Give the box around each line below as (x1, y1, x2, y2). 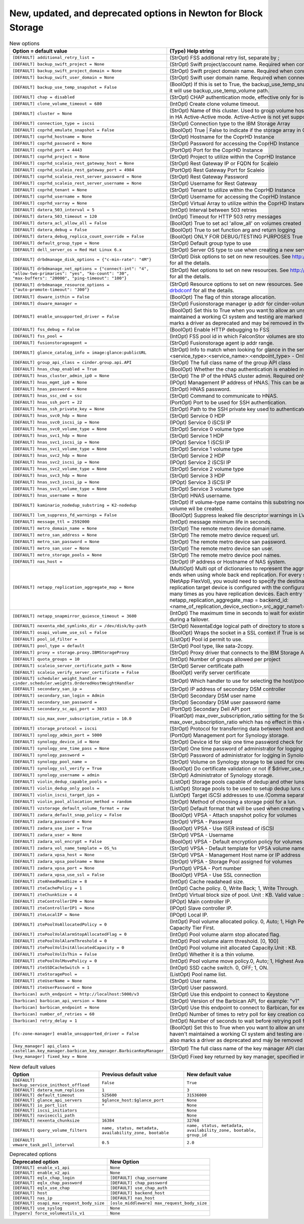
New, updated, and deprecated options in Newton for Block (9, 8, 263, 19)
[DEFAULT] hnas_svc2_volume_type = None (12, 466, 107, 472)
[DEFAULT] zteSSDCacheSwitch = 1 (12, 965, 90, 970)
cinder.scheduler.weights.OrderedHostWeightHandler (12, 680, 134, 686)
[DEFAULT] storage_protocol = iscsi (12, 726, 97, 732)
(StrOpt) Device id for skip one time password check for (169, 738, 303, 745)
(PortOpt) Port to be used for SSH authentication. (169, 399, 287, 406)
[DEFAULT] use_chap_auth (109, 1185, 167, 1191)
